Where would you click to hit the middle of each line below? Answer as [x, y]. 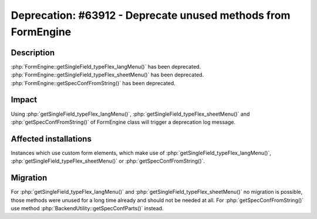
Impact [24, 100]
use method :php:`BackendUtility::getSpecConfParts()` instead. [87, 208]
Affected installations [51, 139]
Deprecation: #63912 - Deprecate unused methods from [151, 15]
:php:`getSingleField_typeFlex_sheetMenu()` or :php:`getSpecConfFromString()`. [108, 161]
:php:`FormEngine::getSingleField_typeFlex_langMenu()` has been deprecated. [106, 66]
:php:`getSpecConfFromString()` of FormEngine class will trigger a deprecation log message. [123, 122]
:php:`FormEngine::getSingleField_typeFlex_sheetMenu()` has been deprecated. [107, 75]
